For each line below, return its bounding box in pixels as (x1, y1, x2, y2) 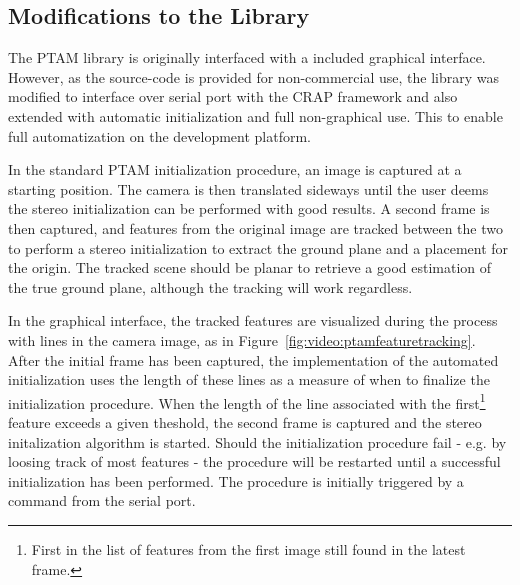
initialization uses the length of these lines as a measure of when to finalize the (8, 369, 490, 390)
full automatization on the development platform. (8, 125, 312, 146)
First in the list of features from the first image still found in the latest (31, 538, 466, 559)
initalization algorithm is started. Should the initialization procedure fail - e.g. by (8, 431, 507, 452)
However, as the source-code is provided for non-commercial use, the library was (8, 66, 499, 87)
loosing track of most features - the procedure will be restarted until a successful (8, 451, 501, 472)
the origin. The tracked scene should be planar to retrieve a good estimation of (8, 257, 492, 278)
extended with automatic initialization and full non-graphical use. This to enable (8, 105, 503, 126)
